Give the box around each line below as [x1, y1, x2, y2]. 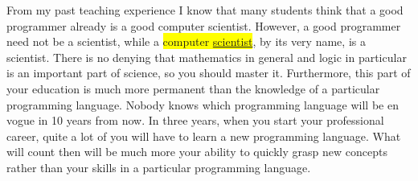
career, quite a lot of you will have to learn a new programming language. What [6, 127, 401, 144]
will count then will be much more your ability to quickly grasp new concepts [6, 143, 387, 160]
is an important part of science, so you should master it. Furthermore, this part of [6, 64, 411, 81]
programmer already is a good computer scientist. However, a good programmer [6, 17, 401, 34]
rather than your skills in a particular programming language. [6, 158, 311, 175]
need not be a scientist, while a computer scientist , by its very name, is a [6, 33, 366, 50]
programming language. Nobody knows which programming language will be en [6, 96, 399, 113]
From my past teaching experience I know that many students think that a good [6, 2, 404, 18]
